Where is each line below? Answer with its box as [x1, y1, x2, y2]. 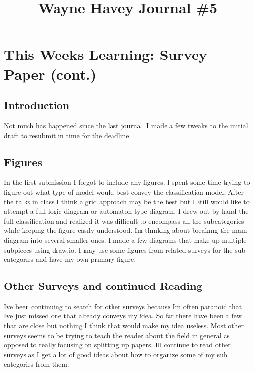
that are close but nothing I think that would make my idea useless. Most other [4, 320, 244, 331]
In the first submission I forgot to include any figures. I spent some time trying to [4, 177, 250, 187]
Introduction [4, 97, 70, 113]
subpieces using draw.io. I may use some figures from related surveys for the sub [4, 244, 246, 255]
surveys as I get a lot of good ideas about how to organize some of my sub [4, 349, 227, 359]
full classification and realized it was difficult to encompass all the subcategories [4, 215, 244, 226]
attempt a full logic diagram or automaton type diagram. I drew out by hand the [4, 206, 249, 216]
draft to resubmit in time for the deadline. [4, 130, 131, 140]
